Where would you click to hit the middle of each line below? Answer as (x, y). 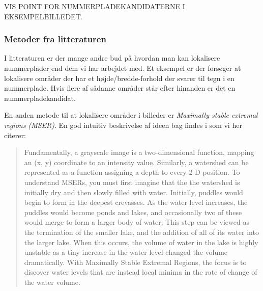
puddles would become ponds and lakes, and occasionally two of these (133, 212)
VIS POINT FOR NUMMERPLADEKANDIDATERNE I (95, 6)
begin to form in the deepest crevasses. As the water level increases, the (136, 202)
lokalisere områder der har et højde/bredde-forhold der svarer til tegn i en (119, 78)
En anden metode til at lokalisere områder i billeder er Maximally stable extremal (131, 115)
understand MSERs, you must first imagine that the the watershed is (132, 182)
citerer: (15, 135)
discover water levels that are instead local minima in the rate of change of (141, 272)
